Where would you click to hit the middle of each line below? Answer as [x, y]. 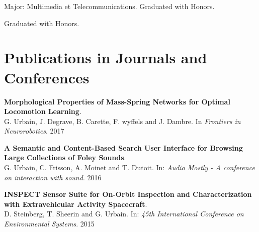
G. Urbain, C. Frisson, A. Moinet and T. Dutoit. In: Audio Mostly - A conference [129, 167]
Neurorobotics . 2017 [34, 131]
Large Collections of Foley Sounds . [65, 157]
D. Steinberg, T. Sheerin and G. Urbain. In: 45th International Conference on [124, 214]
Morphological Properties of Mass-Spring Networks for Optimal [117, 101]
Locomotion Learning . [43, 111]
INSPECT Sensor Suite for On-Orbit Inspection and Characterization [128, 194]
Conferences [47, 77]
